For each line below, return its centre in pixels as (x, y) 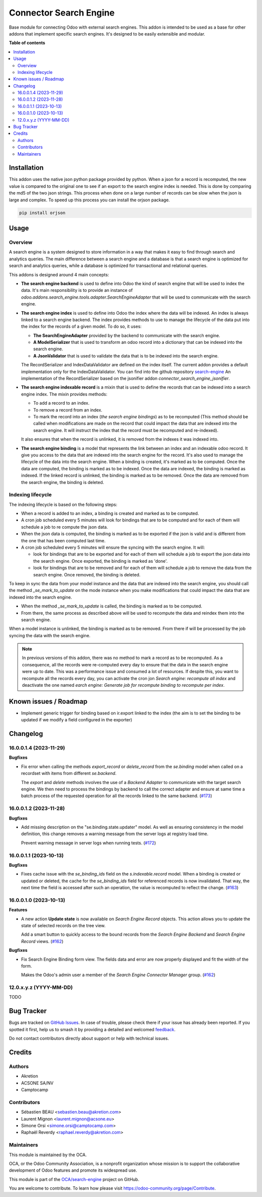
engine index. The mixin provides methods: (64, 394)
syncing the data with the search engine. (50, 635)
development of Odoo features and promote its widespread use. (73, 1170)
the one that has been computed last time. (63, 540)
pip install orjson (42, 213)
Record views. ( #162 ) (42, 941)
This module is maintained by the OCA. (48, 1155)
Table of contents (27, 43)
